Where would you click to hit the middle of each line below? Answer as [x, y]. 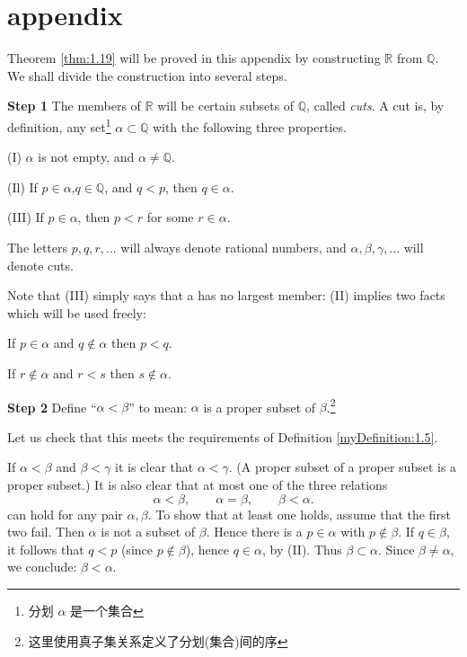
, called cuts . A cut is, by [375, 106]
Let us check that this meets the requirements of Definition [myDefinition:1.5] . [223, 436]
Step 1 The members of [74, 106]
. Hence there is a [254, 532]
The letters [37, 247]
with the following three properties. [249, 126]
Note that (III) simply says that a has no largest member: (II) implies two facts [226, 295]
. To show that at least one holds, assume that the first [299, 514]
